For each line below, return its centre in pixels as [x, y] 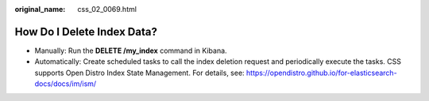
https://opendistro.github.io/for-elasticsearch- [322, 73]
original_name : [40, 9]
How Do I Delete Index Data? [86, 32]
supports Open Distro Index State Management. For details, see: [140, 73]
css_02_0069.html [107, 9]
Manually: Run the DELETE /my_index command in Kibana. [131, 50]
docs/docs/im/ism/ [66, 84]
